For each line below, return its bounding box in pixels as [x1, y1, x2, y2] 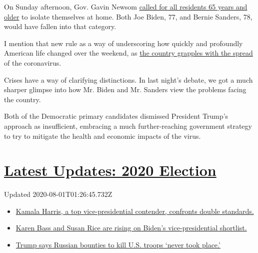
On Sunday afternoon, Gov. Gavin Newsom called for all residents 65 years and [4, 2, 247, 12]
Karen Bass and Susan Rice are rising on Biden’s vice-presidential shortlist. [15, 222, 247, 233]
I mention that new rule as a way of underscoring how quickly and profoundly [4, 38, 243, 48]
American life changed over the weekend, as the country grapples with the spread [4, 48, 253, 58]
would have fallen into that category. [4, 21, 116, 32]
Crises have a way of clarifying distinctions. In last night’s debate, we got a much [4, 74, 253, 85]
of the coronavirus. [4, 57, 61, 68]
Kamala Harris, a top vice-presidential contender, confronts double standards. [15, 205, 254, 216]
